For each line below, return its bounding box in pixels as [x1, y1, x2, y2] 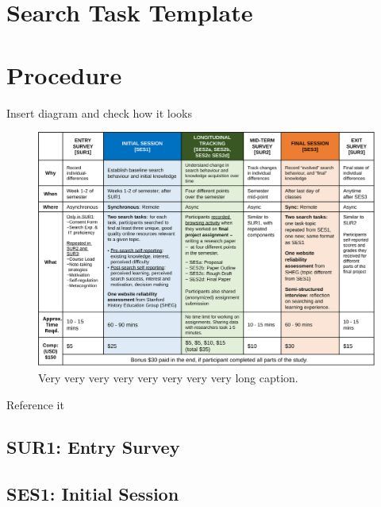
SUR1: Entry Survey [6, 435, 180, 459]
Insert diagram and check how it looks [6, 104, 192, 121]
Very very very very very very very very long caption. [38, 369, 298, 385]
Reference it [6, 396, 64, 412]
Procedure [6, 58, 122, 91]
